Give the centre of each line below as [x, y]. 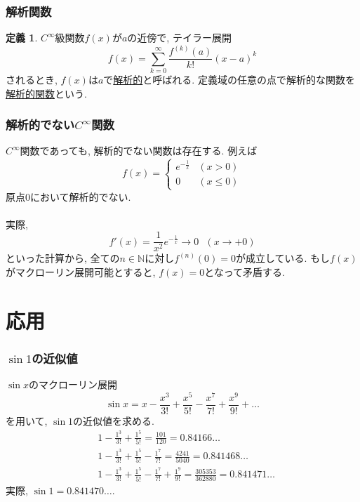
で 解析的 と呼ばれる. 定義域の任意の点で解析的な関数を [229, 80]
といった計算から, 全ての [63, 258]
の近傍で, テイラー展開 [179, 38]
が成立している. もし [283, 258]
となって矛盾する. [245, 271]
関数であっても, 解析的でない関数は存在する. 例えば [139, 151]
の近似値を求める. [114, 420]
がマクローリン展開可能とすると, [81, 271]
